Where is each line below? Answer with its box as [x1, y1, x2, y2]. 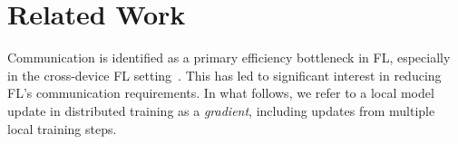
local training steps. [7, 119, 117, 138]
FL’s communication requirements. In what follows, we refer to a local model [7, 83, 434, 102]
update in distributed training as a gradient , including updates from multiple [7, 101, 435, 120]
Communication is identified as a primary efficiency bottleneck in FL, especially [7, 48, 451, 67]
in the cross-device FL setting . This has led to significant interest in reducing [7, 65, 442, 84]
